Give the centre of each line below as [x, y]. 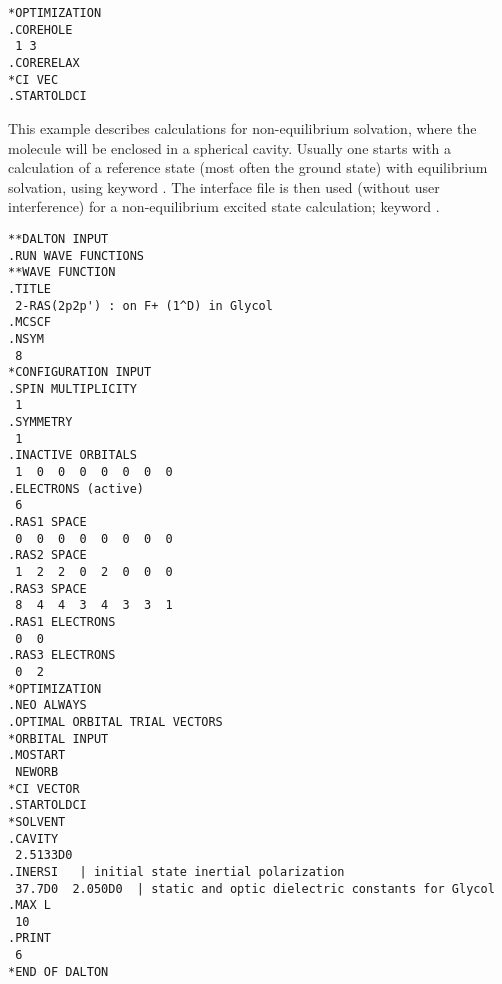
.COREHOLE [40, 29]
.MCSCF [29, 322]
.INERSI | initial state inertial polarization [176, 871]
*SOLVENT [37, 821]
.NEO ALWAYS [47, 705]
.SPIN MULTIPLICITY [72, 388]
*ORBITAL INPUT [58, 738]
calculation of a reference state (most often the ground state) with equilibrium [248, 167]
